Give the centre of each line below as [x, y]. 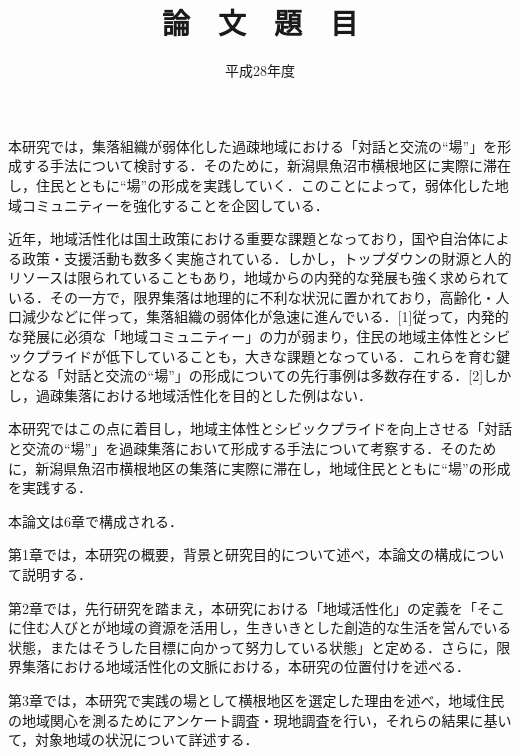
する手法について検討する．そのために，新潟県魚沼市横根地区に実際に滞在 [266, 165]
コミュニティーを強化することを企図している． [175, 204]
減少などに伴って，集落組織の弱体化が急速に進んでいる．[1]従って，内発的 [265, 316]
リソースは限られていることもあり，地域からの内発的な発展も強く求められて [259, 277]
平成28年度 [260, 70]
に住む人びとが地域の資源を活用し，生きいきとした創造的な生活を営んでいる [260, 627]
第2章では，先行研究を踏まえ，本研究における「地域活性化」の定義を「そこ [256, 607]
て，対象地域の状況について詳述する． [133, 739]
